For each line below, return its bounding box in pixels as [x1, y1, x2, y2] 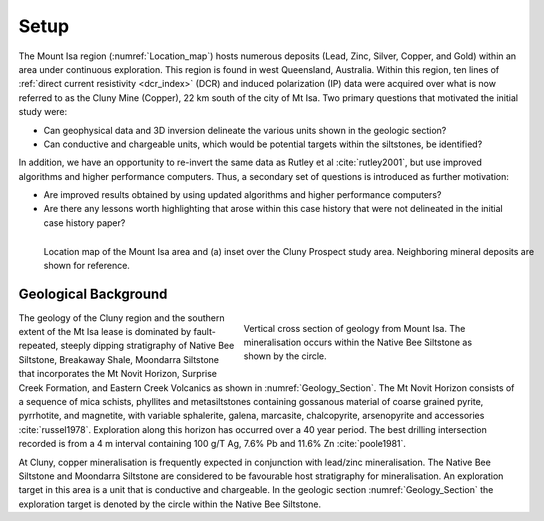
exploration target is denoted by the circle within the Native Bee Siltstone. [18, 498, 322, 510]
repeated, [18, 340, 59, 352]
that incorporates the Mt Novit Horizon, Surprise [18, 368, 218, 380]
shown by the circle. [243, 350, 327, 362]
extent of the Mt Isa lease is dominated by [18, 326, 192, 338]
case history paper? [43, 216, 126, 229]
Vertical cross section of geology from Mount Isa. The [243, 322, 466, 334]
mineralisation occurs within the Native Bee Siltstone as [243, 336, 473, 348]
